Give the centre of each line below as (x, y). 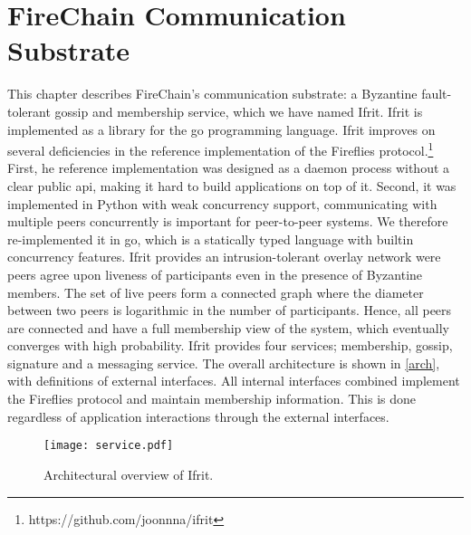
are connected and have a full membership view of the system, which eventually (228, 327)
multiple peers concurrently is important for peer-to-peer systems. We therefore (228, 221)
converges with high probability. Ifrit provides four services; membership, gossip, (230, 345)
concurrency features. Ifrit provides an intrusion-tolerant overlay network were (224, 257)
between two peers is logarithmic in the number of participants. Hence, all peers (230, 310)
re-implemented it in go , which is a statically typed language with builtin (211, 239)
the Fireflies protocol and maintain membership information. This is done (212, 399)
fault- (437, 94)
